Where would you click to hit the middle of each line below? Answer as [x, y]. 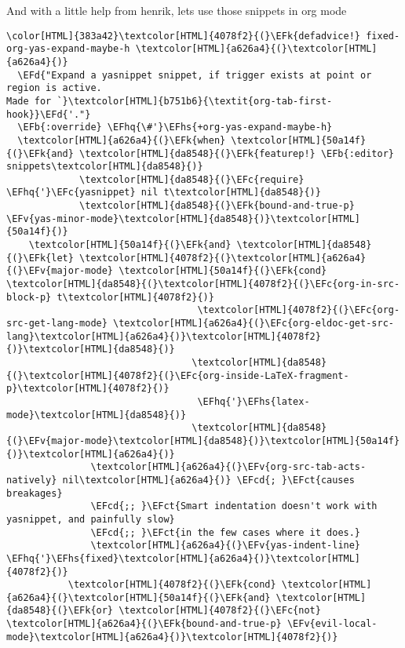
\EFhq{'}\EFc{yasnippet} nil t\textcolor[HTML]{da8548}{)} [164, 193]
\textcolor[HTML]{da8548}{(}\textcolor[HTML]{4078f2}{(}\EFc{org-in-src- [203, 284]
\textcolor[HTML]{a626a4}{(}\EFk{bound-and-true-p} [144, 624]
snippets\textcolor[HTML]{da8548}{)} [105, 167]
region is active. [54, 88]
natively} [32, 480]
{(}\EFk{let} [40, 258]
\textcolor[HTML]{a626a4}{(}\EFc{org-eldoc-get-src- [254, 324]
